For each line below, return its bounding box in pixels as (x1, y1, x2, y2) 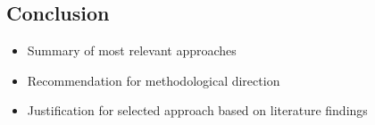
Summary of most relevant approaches (27, 41, 237, 60)
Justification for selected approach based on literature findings (27, 101, 368, 120)
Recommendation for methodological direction (27, 71, 280, 89)
